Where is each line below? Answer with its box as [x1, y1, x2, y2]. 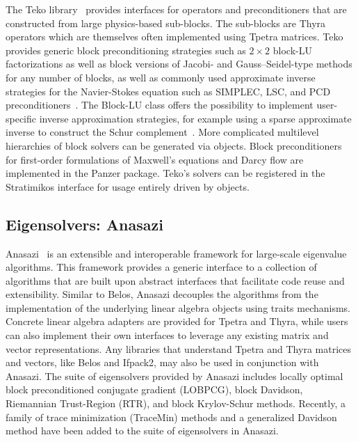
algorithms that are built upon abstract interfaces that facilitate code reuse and [6, 273, 345, 287]
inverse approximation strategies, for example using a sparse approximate [39, 111, 352, 125]
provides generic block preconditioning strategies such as [6, 42, 246, 57]
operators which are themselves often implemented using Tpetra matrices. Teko [6, 29, 343, 44]
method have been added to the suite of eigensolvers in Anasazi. [6, 423, 279, 438]
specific [6, 111, 37, 125]
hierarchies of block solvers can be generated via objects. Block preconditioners [6, 138, 342, 152]
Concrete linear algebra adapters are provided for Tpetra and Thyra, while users [6, 314, 348, 329]
